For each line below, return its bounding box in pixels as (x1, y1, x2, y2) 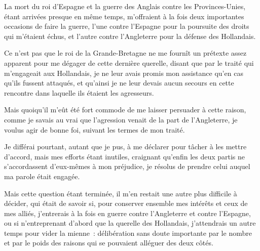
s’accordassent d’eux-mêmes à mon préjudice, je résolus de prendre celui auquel (4, 161, 250, 172)
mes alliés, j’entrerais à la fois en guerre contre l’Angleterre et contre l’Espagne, (4, 207, 251, 218)
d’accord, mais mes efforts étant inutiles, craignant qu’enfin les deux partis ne (4, 151, 245, 161)
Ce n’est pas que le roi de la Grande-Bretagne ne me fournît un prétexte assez (4, 48, 247, 58)
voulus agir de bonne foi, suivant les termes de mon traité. (4, 124, 185, 135)
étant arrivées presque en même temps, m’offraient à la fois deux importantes (4, 11, 244, 21)
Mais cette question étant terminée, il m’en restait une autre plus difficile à (4, 188, 237, 198)
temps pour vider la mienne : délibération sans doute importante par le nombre (4, 227, 252, 238)
